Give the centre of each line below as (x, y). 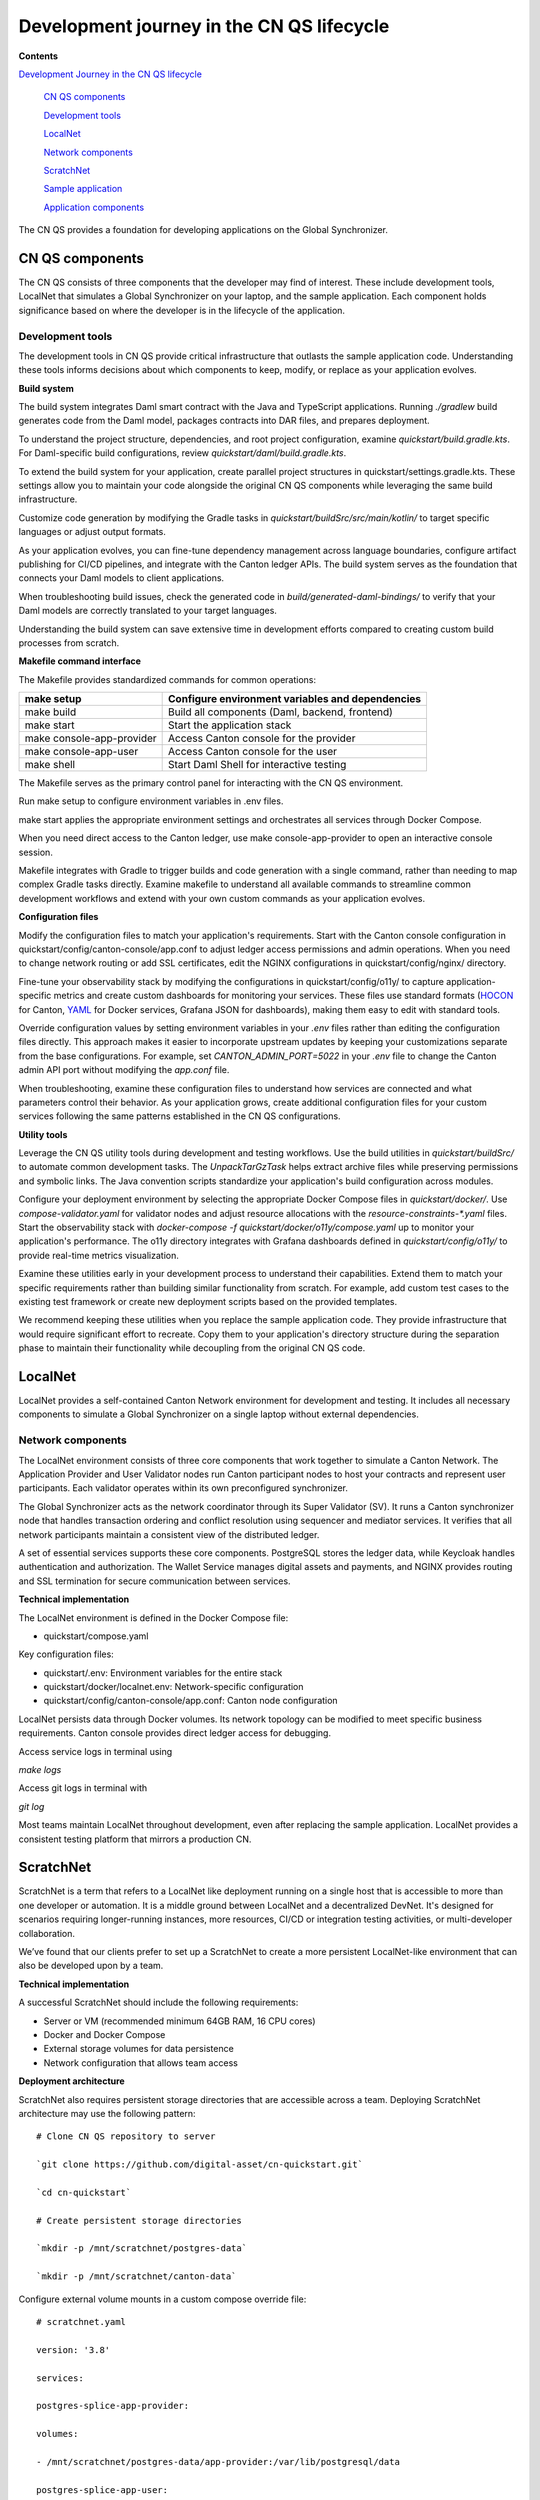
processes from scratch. (69, 642)
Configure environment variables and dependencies (295, 699)
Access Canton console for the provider (262, 738)
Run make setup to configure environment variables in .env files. (151, 801)
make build (50, 712)
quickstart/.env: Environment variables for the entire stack (163, 1672)
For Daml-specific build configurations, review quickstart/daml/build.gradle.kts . (182, 453)
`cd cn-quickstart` (84, 2192)
